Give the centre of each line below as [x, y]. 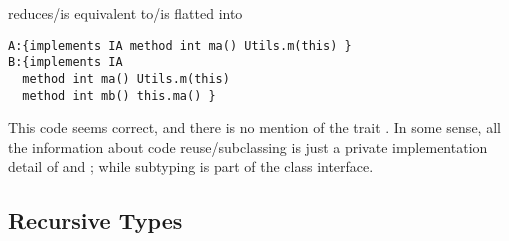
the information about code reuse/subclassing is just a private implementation [248, 146]
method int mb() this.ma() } [119, 95]
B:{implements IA [65, 62]
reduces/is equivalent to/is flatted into [125, 13]
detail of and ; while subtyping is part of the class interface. [191, 166]
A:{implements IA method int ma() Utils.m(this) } [180, 45]
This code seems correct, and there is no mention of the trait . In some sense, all [254, 127]
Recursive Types [95, 220]
